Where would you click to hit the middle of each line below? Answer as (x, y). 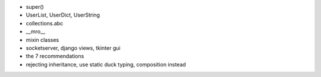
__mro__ (36, 32)
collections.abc (45, 23)
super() (35, 7)
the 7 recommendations (55, 56)
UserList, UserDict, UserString (63, 15)
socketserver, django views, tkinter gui (73, 48)
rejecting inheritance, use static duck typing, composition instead (106, 64)
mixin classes (43, 40)
